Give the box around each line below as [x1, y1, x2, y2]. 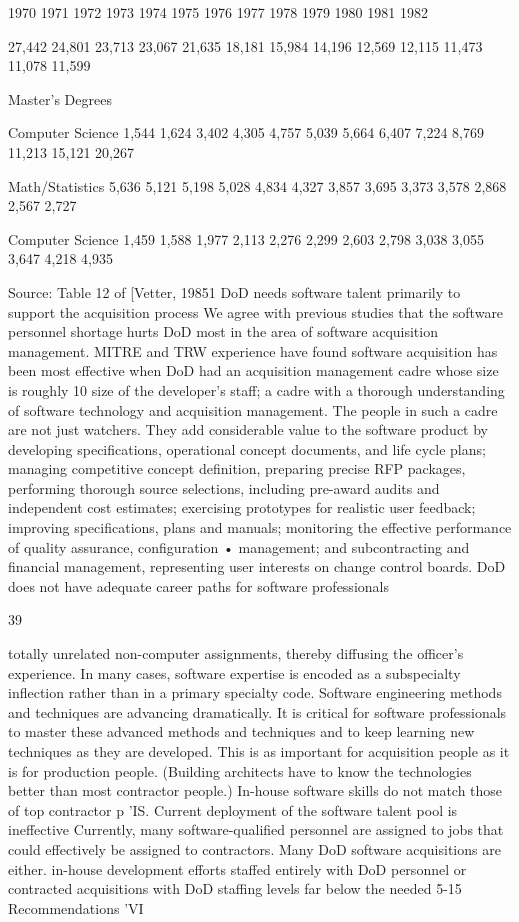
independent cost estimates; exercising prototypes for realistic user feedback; [8, 497, 476, 518]
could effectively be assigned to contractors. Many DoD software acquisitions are [8, 838, 501, 859]
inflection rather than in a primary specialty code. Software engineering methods [8, 682, 502, 703]
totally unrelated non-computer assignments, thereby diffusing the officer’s [8, 643, 464, 664]
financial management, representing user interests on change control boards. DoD [8, 556, 506, 577]
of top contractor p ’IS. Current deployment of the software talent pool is [8, 799, 458, 820]
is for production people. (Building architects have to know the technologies [8, 760, 472, 781]
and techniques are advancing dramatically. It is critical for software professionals [8, 701, 507, 722]
